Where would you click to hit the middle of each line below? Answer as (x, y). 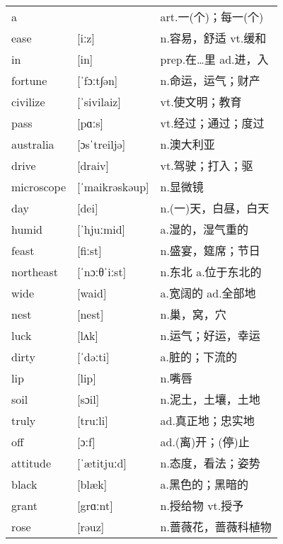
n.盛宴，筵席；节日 (210, 251)
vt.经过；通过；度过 (212, 123)
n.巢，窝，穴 (193, 314)
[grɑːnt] (95, 505)
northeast (35, 271)
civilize (28, 101)
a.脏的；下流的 (198, 357)
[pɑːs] (90, 123)
